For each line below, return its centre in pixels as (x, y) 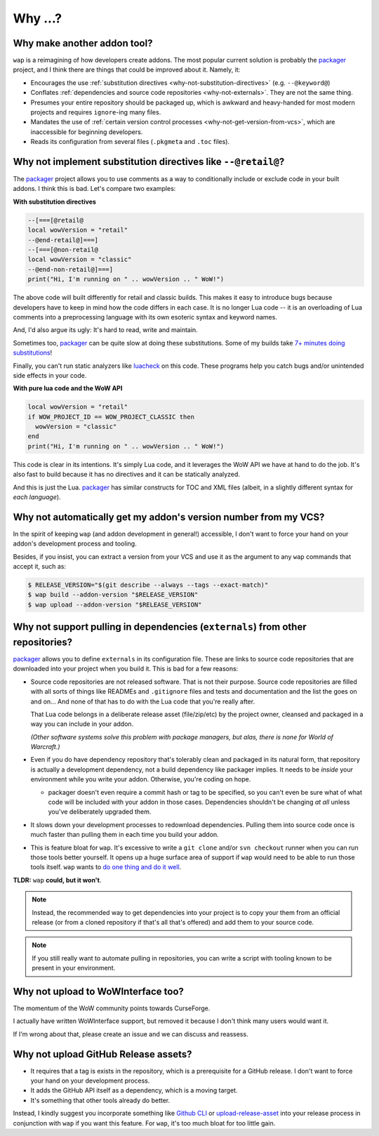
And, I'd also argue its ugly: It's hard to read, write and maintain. (105, 330)
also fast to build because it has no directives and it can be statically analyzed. (126, 475)
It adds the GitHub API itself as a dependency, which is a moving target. (134, 1090)
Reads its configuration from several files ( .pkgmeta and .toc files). (130, 142)
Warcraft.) (45, 747)
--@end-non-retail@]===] (71, 269)
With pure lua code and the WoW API (68, 388)
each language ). (37, 497)
